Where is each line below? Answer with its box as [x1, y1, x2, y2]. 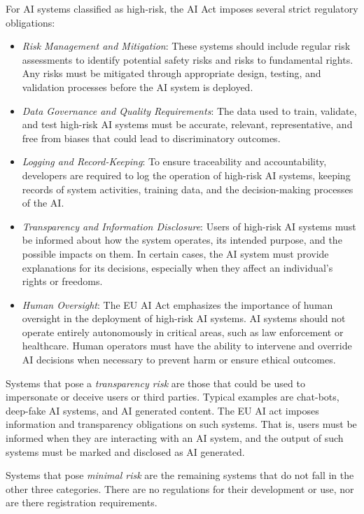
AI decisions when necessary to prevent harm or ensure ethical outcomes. [22, 352, 336, 367]
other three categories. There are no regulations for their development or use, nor [6, 481, 354, 496]
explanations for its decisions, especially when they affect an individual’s [22, 260, 333, 275]
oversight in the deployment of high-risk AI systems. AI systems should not [22, 311, 346, 326]
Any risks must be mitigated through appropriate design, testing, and [22, 66, 321, 81]
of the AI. [22, 195, 64, 210]
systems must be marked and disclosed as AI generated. [6, 444, 245, 459]
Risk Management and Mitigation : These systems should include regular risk [22, 39, 351, 53]
